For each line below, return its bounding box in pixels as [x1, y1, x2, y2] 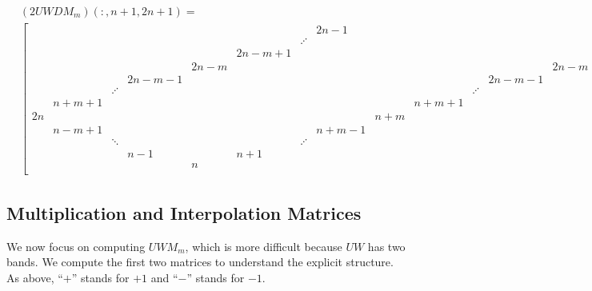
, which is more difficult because [185, 237, 342, 254]
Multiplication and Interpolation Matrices [6, 200, 362, 225]
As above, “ [6, 269, 63, 285]
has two [367, 237, 406, 254]
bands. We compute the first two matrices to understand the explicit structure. [6, 253, 394, 270]
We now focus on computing [6, 237, 146, 254]
